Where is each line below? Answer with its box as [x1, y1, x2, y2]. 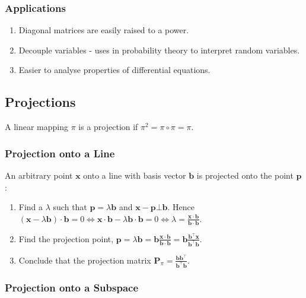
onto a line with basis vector [83, 169, 186, 182]
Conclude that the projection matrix [18, 253, 151, 266]
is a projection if [78, 121, 138, 133]
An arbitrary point [5, 169, 73, 182]
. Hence [167, 201, 195, 213]
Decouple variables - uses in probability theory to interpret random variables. [18, 43, 300, 56]
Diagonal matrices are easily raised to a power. [18, 24, 189, 36]
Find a [18, 201, 43, 213]
